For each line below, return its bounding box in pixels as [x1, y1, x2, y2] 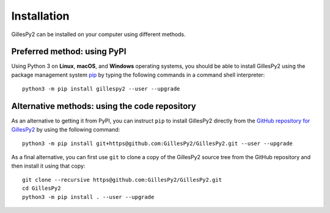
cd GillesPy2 [22, 185, 61, 192]
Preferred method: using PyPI [11, 47, 127, 57]
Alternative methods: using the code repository [11, 101, 197, 111]
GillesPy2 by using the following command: [11, 125, 120, 133]
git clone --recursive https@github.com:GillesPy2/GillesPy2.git [22, 176, 222, 184]
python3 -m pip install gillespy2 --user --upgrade [22, 86, 180, 92]
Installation [11, 9, 70, 23]
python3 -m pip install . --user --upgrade [22, 193, 155, 200]
